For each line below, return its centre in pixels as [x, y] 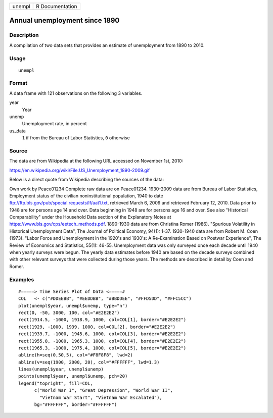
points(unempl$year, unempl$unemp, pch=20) [73, 376]
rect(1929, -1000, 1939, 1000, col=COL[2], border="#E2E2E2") [97, 327]
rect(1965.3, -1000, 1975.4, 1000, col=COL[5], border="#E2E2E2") [102, 348]
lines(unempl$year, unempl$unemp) [61, 369]
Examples [22, 279]
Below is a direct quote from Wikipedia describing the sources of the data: [87, 180]
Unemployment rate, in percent [54, 124]
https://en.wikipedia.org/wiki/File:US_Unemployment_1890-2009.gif [80, 170]
